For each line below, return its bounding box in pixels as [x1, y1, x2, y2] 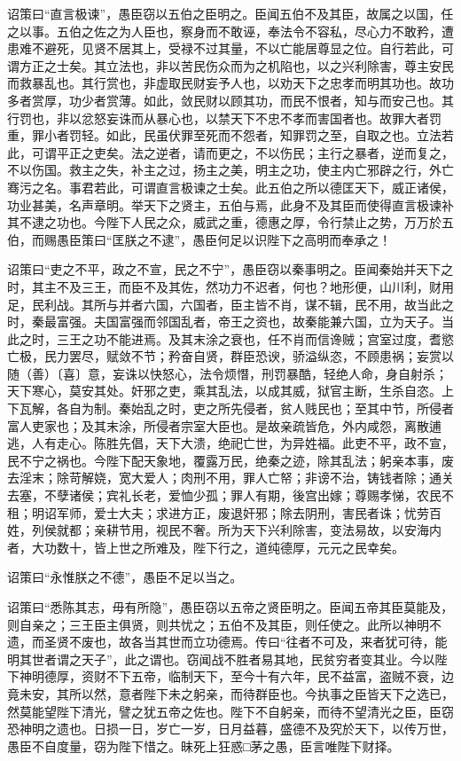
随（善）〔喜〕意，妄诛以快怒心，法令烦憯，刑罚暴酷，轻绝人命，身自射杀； [7, 364, 448, 382]
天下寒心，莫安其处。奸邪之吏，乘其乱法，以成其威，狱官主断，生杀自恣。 [7, 381, 441, 400]
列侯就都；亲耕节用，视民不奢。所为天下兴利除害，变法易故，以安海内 [31, 521, 441, 539]
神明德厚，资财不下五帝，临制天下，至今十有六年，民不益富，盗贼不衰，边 [19, 667, 454, 686]
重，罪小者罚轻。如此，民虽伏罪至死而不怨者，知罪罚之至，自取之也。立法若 [7, 126, 454, 145]
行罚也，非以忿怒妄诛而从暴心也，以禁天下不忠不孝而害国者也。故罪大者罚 [7, 108, 441, 127]
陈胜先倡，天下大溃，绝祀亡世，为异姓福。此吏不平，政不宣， [93, 434, 454, 452]
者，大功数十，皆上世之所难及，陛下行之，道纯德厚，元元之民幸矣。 [7, 537, 404, 556]
